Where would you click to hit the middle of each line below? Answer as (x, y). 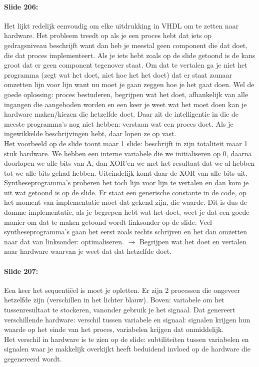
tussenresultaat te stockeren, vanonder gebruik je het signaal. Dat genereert (120, 310)
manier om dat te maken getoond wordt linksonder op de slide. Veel (108, 222)
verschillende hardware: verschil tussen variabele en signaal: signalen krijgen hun (127, 319)
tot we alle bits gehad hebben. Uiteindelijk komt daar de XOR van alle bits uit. (126, 172)
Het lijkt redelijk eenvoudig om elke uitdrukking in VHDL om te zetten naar (121, 25)
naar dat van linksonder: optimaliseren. (64, 241)
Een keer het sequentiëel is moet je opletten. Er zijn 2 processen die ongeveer (122, 290)
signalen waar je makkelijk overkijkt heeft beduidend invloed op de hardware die (127, 349)
